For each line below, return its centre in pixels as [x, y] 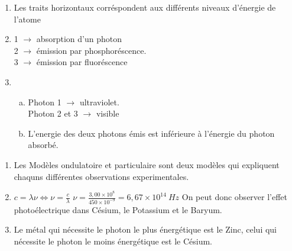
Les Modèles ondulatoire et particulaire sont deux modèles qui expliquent [147, 164]
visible [108, 113]
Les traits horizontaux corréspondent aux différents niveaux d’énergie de [145, 7]
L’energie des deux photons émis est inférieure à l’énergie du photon [151, 133]
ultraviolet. [99, 102]
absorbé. [43, 145]
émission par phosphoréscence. [91, 50]
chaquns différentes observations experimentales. [101, 176]
